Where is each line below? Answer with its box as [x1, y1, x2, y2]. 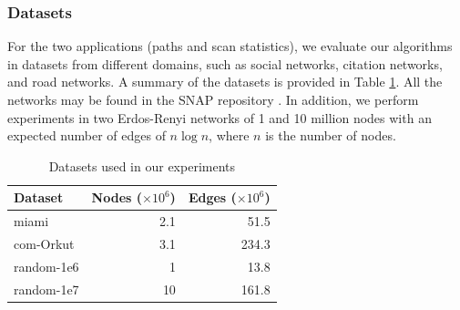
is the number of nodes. [265, 126, 396, 145]
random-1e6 [14, 256, 79, 275]
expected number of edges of [7, 126, 166, 145]
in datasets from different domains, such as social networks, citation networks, [7, 54, 443, 73]
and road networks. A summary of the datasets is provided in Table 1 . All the [7, 72, 443, 91]
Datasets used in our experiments [48, 156, 235, 175]
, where [209, 126, 250, 145]
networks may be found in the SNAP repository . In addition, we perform [7, 90, 419, 108]
